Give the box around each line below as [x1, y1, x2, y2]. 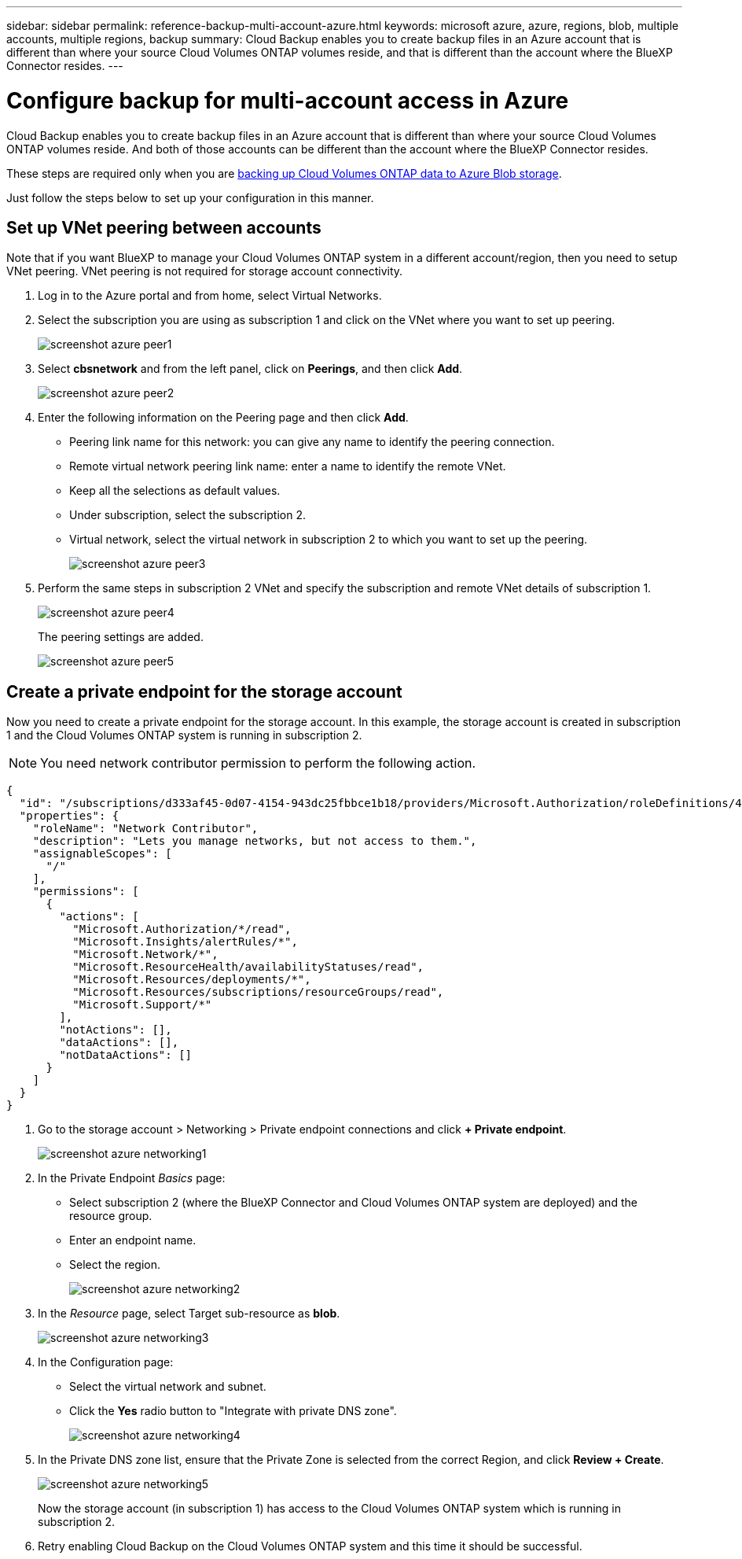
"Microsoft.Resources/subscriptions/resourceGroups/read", [72, 986, 444, 999]
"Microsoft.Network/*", [72, 948, 219, 961]
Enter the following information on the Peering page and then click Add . [38, 411, 409, 425]
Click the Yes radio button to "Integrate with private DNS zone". [69, 1404, 397, 1418]
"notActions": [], [59, 1023, 172, 1037]
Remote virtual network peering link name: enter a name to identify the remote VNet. [69, 459, 506, 474]
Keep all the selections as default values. [69, 484, 281, 498]
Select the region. [69, 1258, 161, 1272]
